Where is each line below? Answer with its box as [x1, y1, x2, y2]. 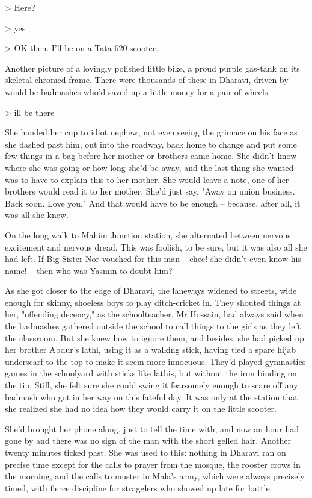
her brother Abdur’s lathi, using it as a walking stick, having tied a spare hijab [5, 343, 296, 356]
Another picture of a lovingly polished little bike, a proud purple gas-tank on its [5, 61, 300, 74]
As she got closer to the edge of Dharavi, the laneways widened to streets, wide [5, 284, 297, 297]
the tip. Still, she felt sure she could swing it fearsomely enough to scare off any [5, 379, 298, 391]
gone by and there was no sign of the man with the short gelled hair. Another [5, 434, 291, 447]
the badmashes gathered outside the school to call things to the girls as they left [5, 320, 301, 332]
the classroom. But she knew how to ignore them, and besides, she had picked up [5, 331, 304, 344]
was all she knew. [5, 208, 69, 221]
